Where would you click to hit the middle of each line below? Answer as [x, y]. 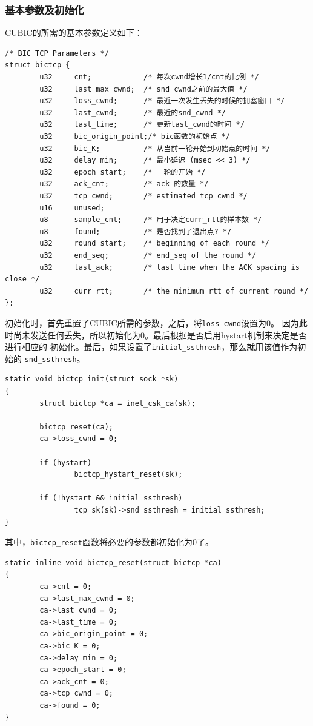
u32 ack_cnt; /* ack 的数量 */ [124, 184]
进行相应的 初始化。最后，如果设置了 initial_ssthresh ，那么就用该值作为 [151, 347]
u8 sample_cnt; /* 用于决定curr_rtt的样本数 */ [151, 220]
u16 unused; [72, 208]
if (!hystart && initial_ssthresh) [111, 498]
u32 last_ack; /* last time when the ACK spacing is [170, 267]
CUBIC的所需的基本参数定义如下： [74, 32]
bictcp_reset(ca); [76, 427]
